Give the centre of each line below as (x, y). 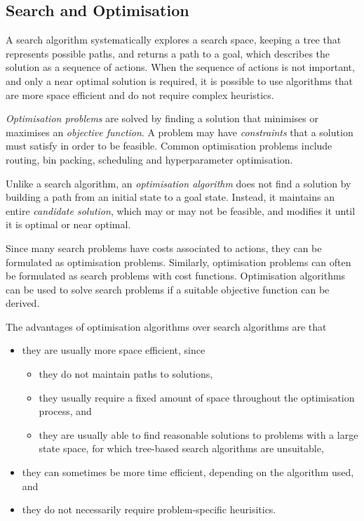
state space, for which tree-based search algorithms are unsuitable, (181, 448)
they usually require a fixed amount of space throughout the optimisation (197, 397)
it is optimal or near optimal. (68, 224)
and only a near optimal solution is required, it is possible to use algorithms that (179, 80)
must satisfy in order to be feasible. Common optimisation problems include (169, 146)
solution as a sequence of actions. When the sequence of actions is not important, (180, 67)
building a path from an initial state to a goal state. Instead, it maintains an (170, 197)
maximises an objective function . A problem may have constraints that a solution (180, 132)
